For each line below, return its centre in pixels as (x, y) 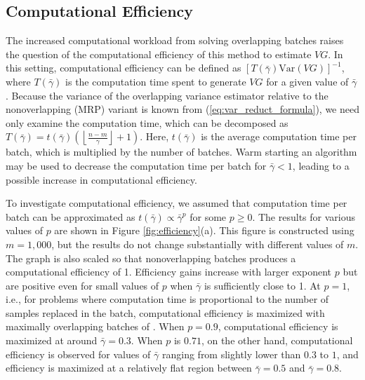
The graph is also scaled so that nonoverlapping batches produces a (151, 258)
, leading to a (321, 165)
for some (208, 216)
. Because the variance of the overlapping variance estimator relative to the (167, 95)
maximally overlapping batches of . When (95, 326)
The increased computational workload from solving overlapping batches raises (175, 40)
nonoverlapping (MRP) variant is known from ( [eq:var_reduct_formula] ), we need (182, 109)
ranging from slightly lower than (231, 354)
